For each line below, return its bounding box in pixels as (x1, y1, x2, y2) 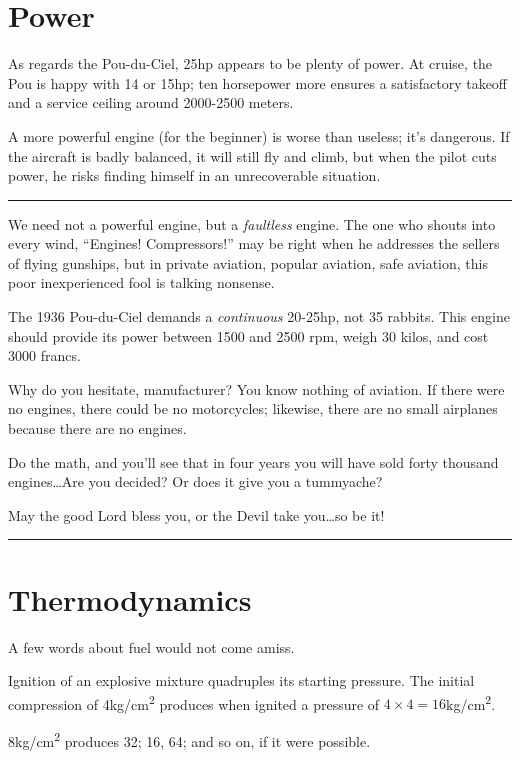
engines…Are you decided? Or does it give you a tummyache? (8, 471, 383, 492)
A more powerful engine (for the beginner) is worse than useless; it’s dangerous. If (8, 125, 510, 146)
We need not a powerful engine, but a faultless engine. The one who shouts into (8, 213, 496, 234)
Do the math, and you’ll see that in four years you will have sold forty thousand (8, 451, 499, 472)
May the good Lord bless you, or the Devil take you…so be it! (8, 504, 385, 525)
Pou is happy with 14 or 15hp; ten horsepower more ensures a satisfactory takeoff (8, 72, 508, 93)
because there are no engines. (8, 418, 187, 439)
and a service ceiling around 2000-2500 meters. (8, 92, 294, 113)
